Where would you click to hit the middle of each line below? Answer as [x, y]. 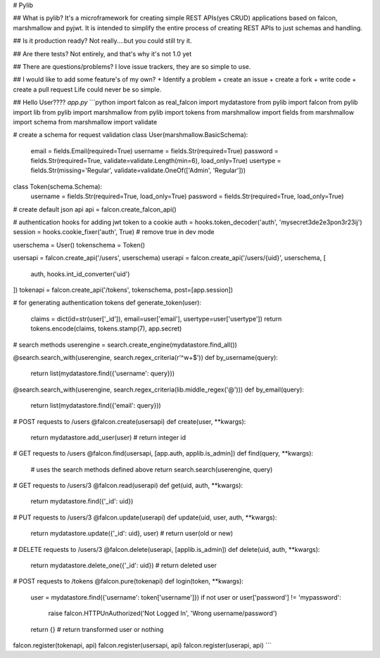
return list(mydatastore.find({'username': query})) [103, 373]
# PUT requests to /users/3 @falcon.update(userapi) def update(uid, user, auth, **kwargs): [145, 517]
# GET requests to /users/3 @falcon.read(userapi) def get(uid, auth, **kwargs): [128, 486]
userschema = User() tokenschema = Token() [79, 245]
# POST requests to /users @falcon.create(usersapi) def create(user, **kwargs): [129, 421]
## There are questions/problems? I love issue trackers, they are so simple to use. [132, 66]
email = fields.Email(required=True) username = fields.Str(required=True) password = [154, 150]
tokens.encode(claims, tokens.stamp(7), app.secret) [106, 329]
